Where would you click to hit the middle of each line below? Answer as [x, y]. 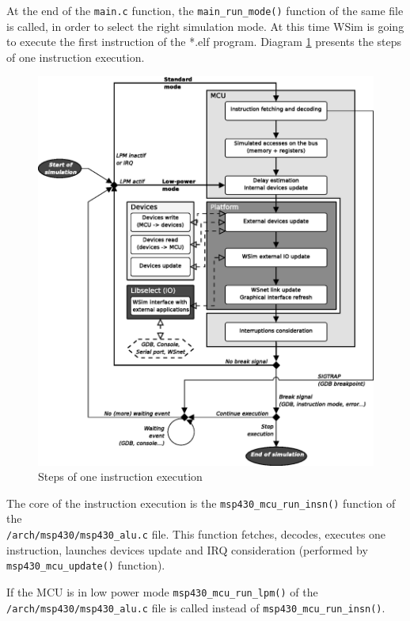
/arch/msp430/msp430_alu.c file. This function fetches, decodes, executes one [196, 534]
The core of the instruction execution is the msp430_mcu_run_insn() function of [201, 503]
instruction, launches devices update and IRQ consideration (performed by [187, 549]
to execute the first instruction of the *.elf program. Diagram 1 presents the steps [204, 42]
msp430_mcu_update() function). [86, 565]
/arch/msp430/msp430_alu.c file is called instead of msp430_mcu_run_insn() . [196, 607]
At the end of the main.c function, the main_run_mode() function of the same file [205, 10]
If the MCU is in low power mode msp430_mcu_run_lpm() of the [162, 591]
